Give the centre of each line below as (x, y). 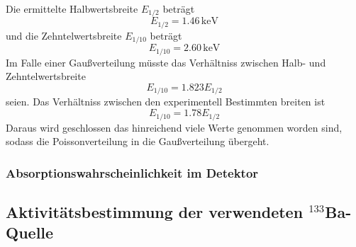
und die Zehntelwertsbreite (64, 35)
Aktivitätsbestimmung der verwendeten (155, 211)
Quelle (30, 232)
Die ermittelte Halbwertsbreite (72, 8)
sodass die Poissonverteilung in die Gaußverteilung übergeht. (138, 141)
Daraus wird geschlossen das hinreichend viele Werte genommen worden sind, (174, 127)
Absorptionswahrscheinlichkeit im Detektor (132, 172)
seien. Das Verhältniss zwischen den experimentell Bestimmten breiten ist (166, 102)
